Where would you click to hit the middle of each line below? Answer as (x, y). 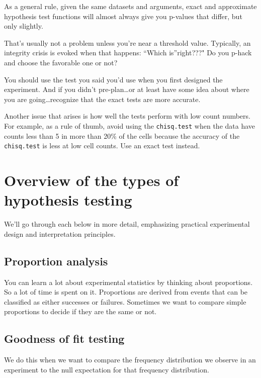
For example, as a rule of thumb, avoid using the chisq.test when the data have (130, 125)
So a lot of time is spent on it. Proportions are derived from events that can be (126, 292)
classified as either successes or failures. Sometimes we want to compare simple (125, 301)
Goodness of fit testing (64, 339)
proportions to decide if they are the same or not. (80, 311)
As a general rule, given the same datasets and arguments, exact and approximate (130, 6)
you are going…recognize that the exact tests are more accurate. (102, 99)
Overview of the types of (92, 180)
